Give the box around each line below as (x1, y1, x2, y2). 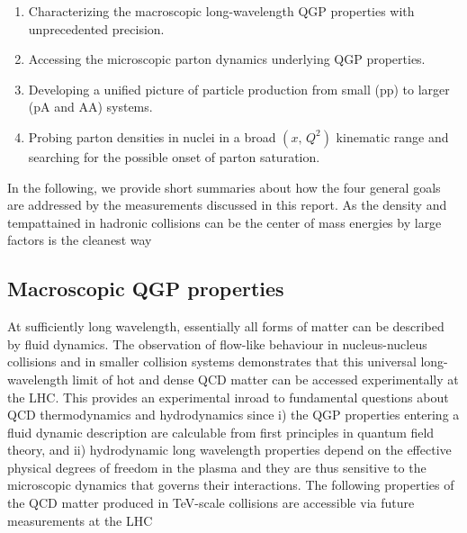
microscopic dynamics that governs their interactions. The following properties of (7, 475, 454, 494)
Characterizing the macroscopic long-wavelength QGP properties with (28, 2, 415, 20)
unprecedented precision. (28, 19, 165, 38)
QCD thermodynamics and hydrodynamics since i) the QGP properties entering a (7, 405, 460, 424)
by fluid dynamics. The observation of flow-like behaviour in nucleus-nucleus (7, 334, 427, 353)
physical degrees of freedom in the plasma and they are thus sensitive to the (7, 457, 427, 476)
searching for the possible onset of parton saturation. (28, 147, 320, 166)
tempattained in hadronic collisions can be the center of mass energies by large (7, 212, 442, 231)
